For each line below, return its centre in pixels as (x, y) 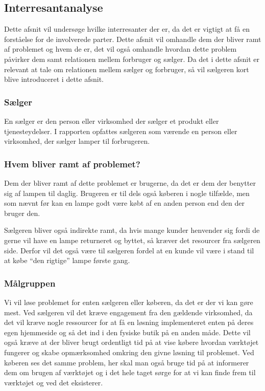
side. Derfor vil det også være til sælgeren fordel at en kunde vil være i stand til (129, 250)
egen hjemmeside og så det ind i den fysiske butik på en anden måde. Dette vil (127, 332)
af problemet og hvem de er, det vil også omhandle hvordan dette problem (121, 49)
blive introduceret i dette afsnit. (54, 79)
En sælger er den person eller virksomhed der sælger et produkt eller (112, 121)
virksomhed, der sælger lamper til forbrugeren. (77, 141)
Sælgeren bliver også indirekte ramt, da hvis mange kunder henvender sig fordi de (132, 230)
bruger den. (22, 213)
